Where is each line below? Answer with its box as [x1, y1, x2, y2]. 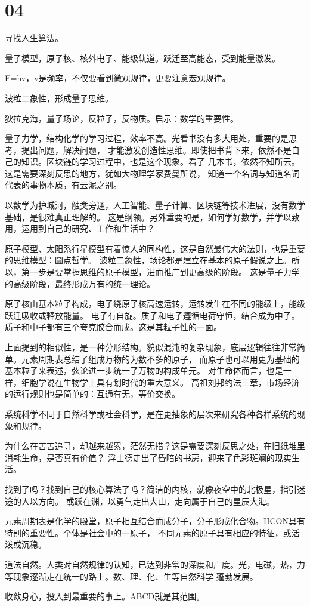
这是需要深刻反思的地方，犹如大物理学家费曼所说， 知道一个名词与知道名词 [5, 167, 300, 179]
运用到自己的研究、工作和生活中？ [21, 222, 155, 235]
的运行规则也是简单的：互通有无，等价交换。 [5, 387, 180, 400]
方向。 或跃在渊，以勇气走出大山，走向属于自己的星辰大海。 [38, 494, 275, 507]
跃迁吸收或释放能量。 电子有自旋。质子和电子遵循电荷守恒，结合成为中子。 [5, 309, 300, 321]
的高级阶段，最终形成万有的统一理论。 [5, 277, 155, 290]
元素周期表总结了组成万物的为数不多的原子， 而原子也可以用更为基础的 [21, 352, 300, 365]
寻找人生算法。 [5, 32, 63, 44]
